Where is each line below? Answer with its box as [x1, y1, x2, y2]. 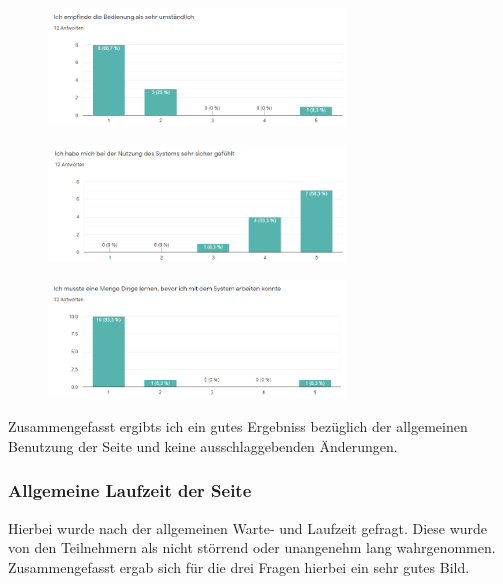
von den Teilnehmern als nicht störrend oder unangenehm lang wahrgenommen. [8, 537, 496, 558]
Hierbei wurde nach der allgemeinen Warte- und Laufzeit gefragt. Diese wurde [8, 517, 488, 538]
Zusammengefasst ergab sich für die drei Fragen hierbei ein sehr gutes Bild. [8, 556, 470, 577]
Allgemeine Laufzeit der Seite [8, 478, 252, 503]
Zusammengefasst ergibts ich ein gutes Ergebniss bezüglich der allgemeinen [8, 416, 468, 437]
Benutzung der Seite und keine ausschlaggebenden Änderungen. [8, 435, 398, 456]
